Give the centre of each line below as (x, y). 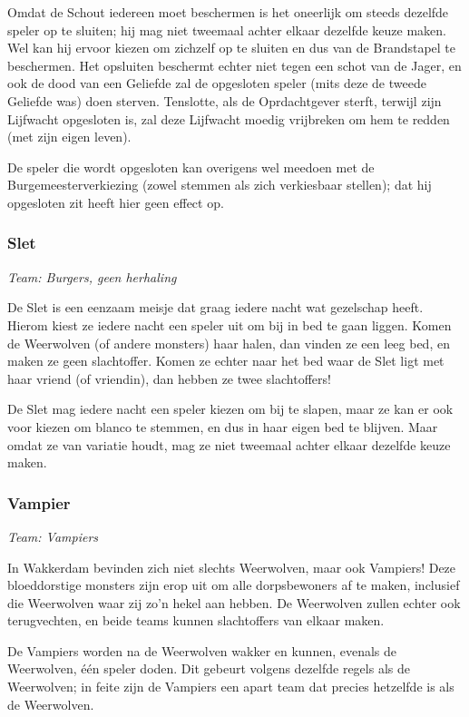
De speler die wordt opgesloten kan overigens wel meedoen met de (191, 167)
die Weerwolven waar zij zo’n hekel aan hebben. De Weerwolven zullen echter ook (234, 602)
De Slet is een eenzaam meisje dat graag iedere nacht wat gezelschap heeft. (215, 307)
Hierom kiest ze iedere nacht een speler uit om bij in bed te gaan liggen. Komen (230, 324)
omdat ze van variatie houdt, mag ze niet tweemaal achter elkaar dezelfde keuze (229, 444)
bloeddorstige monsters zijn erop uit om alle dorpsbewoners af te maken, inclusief (234, 585)
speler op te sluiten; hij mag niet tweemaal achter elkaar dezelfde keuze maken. (227, 29)
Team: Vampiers (53, 536)
